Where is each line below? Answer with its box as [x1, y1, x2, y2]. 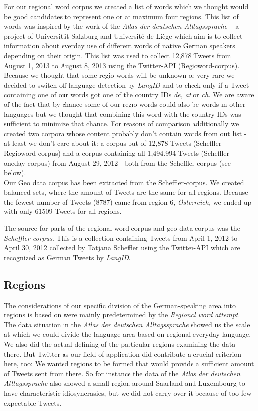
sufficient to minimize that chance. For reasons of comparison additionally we [4, 118, 239, 129]
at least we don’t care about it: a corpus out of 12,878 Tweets [4, 138, 192, 148]
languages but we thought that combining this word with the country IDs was [4, 108, 241, 119]
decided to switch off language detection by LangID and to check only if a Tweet [4, 79, 249, 90]
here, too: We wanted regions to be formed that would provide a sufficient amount [4, 358, 254, 369]
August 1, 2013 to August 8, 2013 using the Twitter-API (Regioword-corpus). [4, 60, 240, 70]
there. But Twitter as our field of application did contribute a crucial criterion [4, 348, 242, 359]
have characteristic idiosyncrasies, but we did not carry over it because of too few [4, 387, 252, 398]
